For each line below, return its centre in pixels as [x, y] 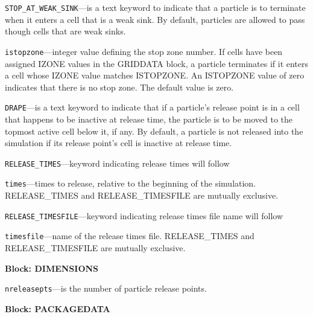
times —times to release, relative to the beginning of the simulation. [131, 183]
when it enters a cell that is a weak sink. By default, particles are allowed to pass [155, 19]
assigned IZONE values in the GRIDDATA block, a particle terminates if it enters [157, 63]
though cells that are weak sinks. [65, 31]
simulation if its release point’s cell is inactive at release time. [119, 143]
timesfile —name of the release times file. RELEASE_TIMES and [130, 236]
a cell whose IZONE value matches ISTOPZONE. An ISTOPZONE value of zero [155, 75]
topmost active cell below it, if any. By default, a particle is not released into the [154, 131]
